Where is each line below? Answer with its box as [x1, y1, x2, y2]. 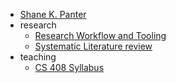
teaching [19, 51, 57, 63]
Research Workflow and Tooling [34, 30, 167, 41]
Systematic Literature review [34, 40, 153, 52]
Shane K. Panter [19, 9, 87, 20]
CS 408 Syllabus [34, 62, 105, 73]
